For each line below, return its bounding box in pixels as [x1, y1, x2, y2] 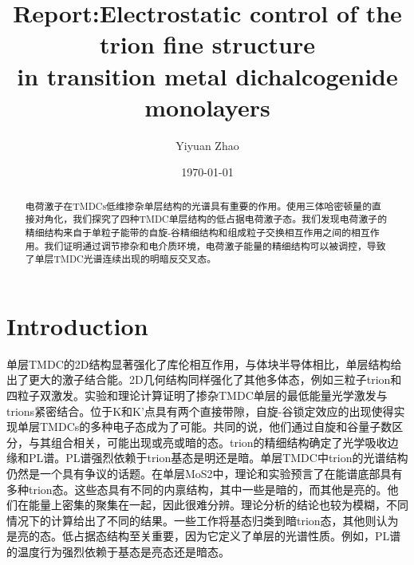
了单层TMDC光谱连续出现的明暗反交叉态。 [25, 252, 217, 266]
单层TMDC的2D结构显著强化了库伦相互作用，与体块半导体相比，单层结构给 [6, 355, 402, 372]
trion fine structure [100, 28, 315, 61]
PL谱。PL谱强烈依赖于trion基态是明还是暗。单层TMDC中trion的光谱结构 [28, 449, 408, 466]
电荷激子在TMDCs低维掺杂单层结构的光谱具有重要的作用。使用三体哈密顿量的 [25, 199, 373, 212]
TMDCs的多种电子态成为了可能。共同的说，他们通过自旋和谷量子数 [39, 418, 392, 435]
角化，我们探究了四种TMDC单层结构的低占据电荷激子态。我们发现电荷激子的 [44, 212, 388, 226]
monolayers [144, 90, 270, 123]
